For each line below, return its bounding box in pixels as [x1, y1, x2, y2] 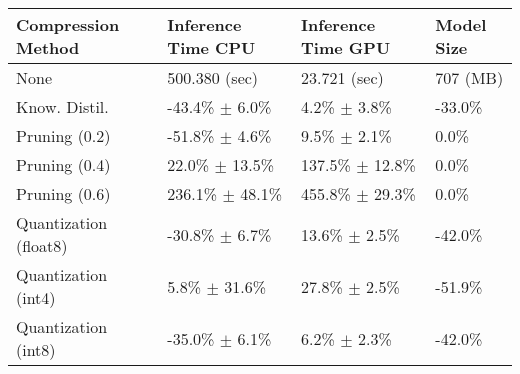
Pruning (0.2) [16, 124, 111, 147]
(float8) [16, 234, 68, 257]
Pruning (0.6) [16, 182, 111, 205]
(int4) [16, 286, 56, 309]
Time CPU [167, 36, 256, 59]
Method [16, 36, 80, 59]
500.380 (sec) [167, 66, 259, 89]
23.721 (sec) [301, 66, 384, 89]
